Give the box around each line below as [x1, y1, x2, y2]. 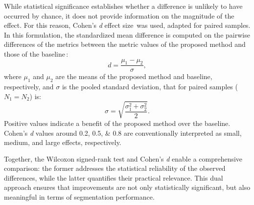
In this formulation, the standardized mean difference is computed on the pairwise [4, 29, 250, 40]
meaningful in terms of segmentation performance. [4, 192, 155, 202]
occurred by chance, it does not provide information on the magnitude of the [4, 10, 234, 20]
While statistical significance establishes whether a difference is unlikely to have [4, 1, 243, 11]
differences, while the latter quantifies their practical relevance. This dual [4, 172, 223, 183]
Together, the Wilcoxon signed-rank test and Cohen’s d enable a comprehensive [4, 153, 243, 164]
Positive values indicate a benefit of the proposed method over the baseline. [4, 118, 231, 128]
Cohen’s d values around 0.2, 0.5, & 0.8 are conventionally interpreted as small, [4, 127, 242, 138]
